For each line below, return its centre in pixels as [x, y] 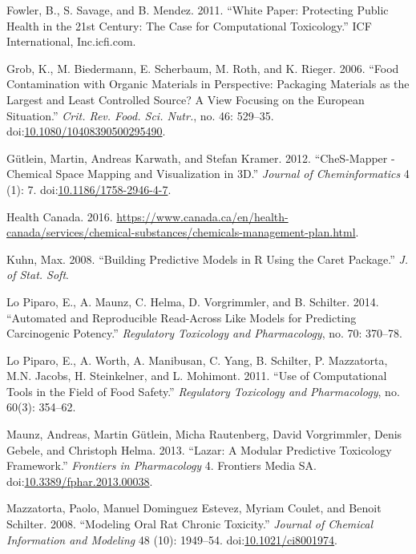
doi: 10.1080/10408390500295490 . [86, 131]
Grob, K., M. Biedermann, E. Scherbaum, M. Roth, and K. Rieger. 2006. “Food [203, 68]
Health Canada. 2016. [60, 216]
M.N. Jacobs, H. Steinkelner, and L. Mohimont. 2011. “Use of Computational [197, 376]
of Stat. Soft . [38, 275]
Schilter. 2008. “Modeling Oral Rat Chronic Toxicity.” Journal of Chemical [190, 524]
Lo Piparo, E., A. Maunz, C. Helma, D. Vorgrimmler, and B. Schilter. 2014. [193, 301]
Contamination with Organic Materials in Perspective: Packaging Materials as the [208, 84]
